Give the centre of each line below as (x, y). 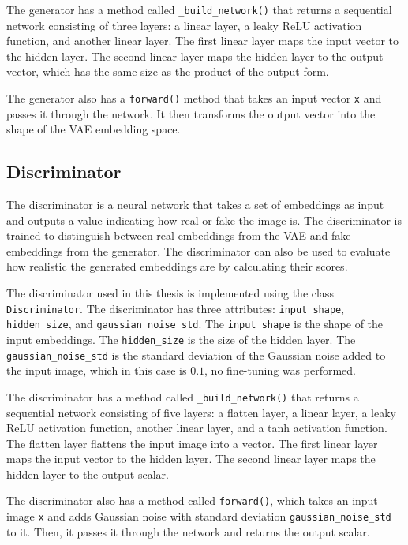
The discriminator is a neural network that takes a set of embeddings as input (195, 205)
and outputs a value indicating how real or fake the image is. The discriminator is (204, 220)
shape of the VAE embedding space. (94, 129)
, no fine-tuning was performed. (280, 370)
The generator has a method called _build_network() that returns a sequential (199, 9)
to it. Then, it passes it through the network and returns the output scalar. (188, 531)
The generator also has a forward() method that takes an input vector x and (194, 98)
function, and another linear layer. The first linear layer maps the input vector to (203, 41)
